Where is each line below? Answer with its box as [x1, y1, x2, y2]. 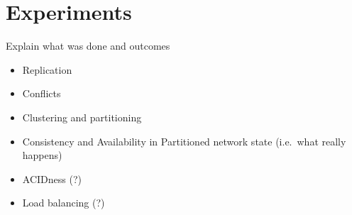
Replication [22, 62, 72, 77]
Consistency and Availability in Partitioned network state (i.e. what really [22, 133, 346, 148]
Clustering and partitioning [22, 109, 142, 124]
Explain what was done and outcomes [6, 38, 170, 53]
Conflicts [22, 86, 61, 101]
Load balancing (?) [22, 195, 105, 210]
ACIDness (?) [22, 171, 82, 186]
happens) [22, 148, 62, 162]
